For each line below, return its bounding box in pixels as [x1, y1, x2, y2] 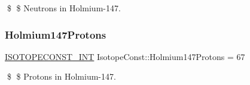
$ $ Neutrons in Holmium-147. [7, 2, 121, 14]
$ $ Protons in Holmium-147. [7, 70, 116, 83]
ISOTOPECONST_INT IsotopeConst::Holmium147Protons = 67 [5, 50, 245, 62]
